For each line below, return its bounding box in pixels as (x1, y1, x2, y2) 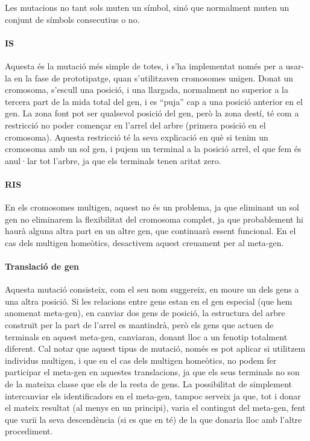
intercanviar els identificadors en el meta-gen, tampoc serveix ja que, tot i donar (5, 389, 301, 402)
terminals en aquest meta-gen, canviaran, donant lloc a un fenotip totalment (5, 330, 288, 343)
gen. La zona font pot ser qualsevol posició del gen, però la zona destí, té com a (5, 107, 299, 119)
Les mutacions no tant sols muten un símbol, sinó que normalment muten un (5, 1, 289, 13)
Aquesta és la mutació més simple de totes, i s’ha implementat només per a (5, 59, 283, 72)
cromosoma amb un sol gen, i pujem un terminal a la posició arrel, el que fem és (5, 142, 302, 155)
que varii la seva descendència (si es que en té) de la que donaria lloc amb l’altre (5, 413, 302, 425)
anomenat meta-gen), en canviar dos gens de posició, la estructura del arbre (5, 306, 285, 319)
